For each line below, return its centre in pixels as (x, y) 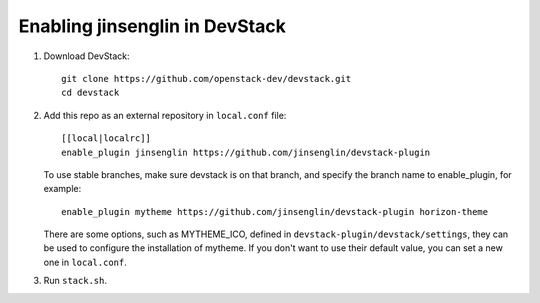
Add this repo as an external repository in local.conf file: (165, 115)
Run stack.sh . (75, 281)
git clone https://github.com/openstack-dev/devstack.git (206, 78)
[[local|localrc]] (106, 138)
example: (62, 189)
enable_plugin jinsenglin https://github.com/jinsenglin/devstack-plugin (246, 152)
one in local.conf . (85, 262)
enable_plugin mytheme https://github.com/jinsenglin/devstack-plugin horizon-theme (275, 211)
